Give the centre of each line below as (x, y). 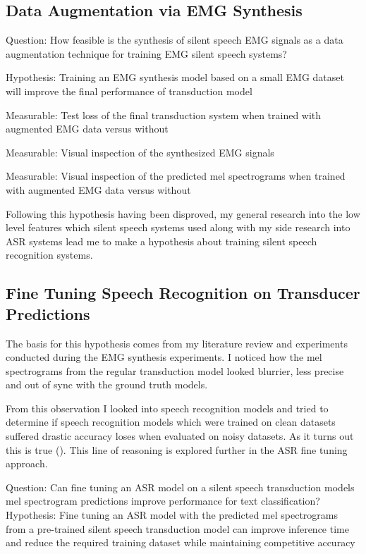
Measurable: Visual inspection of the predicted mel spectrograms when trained (176, 176)
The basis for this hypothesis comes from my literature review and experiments (177, 343)
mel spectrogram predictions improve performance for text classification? (163, 501)
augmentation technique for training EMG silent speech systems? (146, 53)
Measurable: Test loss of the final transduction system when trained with (164, 115)
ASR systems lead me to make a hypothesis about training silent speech (161, 241)
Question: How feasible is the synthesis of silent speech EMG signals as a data (175, 40)
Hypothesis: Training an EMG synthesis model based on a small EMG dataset (175, 77)
